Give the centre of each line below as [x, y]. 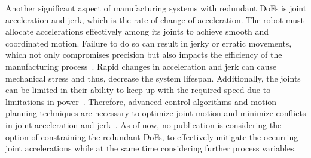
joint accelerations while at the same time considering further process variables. [151, 148]
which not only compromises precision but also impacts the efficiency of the [144, 55]
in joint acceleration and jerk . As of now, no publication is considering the [144, 124]
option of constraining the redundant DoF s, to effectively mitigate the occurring [152, 136]
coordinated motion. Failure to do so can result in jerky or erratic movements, [149, 43]
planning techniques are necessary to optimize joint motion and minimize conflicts [156, 113]
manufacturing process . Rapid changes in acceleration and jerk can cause [141, 66]
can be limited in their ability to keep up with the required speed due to [138, 90]
